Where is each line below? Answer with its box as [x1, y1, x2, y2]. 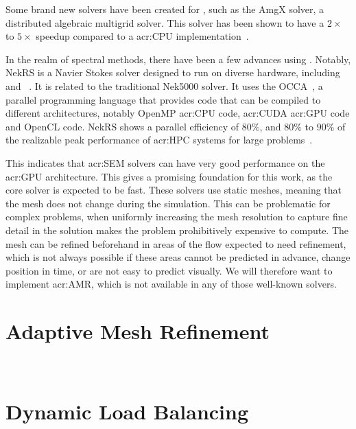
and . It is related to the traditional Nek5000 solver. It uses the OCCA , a [5, 78, 323, 93]
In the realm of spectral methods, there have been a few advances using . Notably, [5, 51, 351, 66]
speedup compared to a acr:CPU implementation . [36, 29, 249, 43]
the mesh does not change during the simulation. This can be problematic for [5, 196, 331, 210]
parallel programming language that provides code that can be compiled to [5, 92, 321, 106]
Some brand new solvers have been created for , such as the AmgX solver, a [5, 2, 324, 16]
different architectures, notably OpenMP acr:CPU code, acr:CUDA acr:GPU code [5, 106, 350, 120]
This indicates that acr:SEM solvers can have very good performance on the [5, 155, 325, 170]
